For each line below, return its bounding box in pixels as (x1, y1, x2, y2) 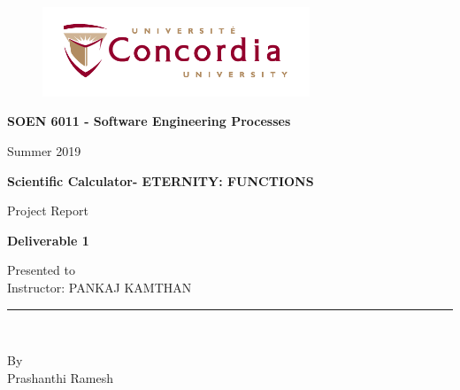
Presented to (7, 261, 75, 279)
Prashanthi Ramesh (7, 368, 113, 386)
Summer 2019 (7, 141, 81, 160)
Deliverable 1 (7, 230, 89, 249)
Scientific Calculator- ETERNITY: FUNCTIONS (7, 171, 314, 190)
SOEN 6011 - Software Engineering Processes (7, 112, 291, 130)
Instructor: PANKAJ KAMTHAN (7, 277, 192, 296)
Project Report (7, 201, 88, 220)
